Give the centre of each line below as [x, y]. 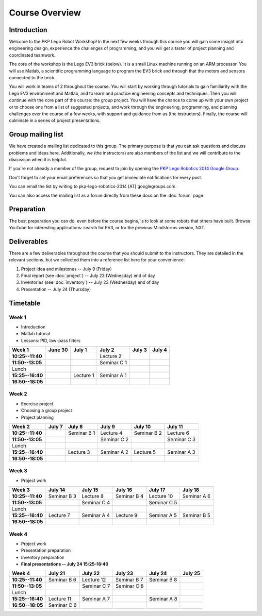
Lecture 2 [111, 356]
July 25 [191, 573]
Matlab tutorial [36, 334]
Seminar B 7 [129, 580]
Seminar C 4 [96, 503]
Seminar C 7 [96, 586]
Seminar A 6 [196, 496]
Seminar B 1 [82, 433]
